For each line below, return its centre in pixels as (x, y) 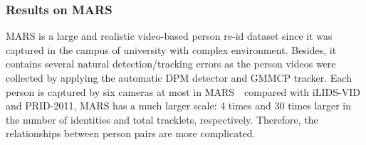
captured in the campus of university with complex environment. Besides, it (171, 49)
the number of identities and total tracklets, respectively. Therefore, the (162, 119)
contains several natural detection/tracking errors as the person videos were (171, 64)
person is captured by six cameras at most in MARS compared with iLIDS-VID (183, 91)
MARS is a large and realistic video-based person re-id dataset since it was (169, 36)
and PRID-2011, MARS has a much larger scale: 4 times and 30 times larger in (178, 106)
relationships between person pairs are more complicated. (131, 133)
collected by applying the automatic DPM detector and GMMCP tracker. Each (179, 77)
